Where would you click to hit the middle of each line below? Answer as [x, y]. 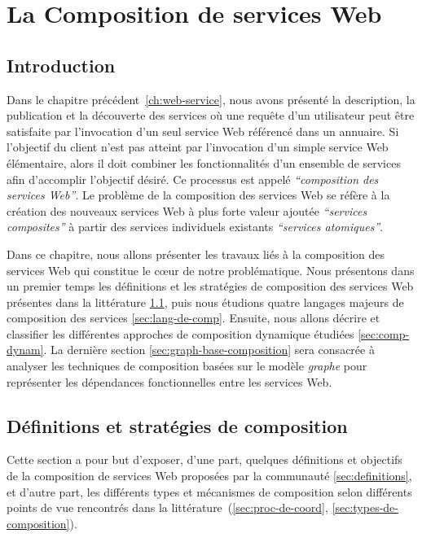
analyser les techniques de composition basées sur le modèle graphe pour [187, 366]
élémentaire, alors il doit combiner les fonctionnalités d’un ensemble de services [204, 162]
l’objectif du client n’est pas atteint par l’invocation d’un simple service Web [198, 147]
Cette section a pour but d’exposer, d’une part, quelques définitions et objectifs [204, 459]
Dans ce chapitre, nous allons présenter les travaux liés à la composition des [196, 254]
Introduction [61, 65]
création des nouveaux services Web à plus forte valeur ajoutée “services [187, 210]
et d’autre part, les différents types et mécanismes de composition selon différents [209, 491]
